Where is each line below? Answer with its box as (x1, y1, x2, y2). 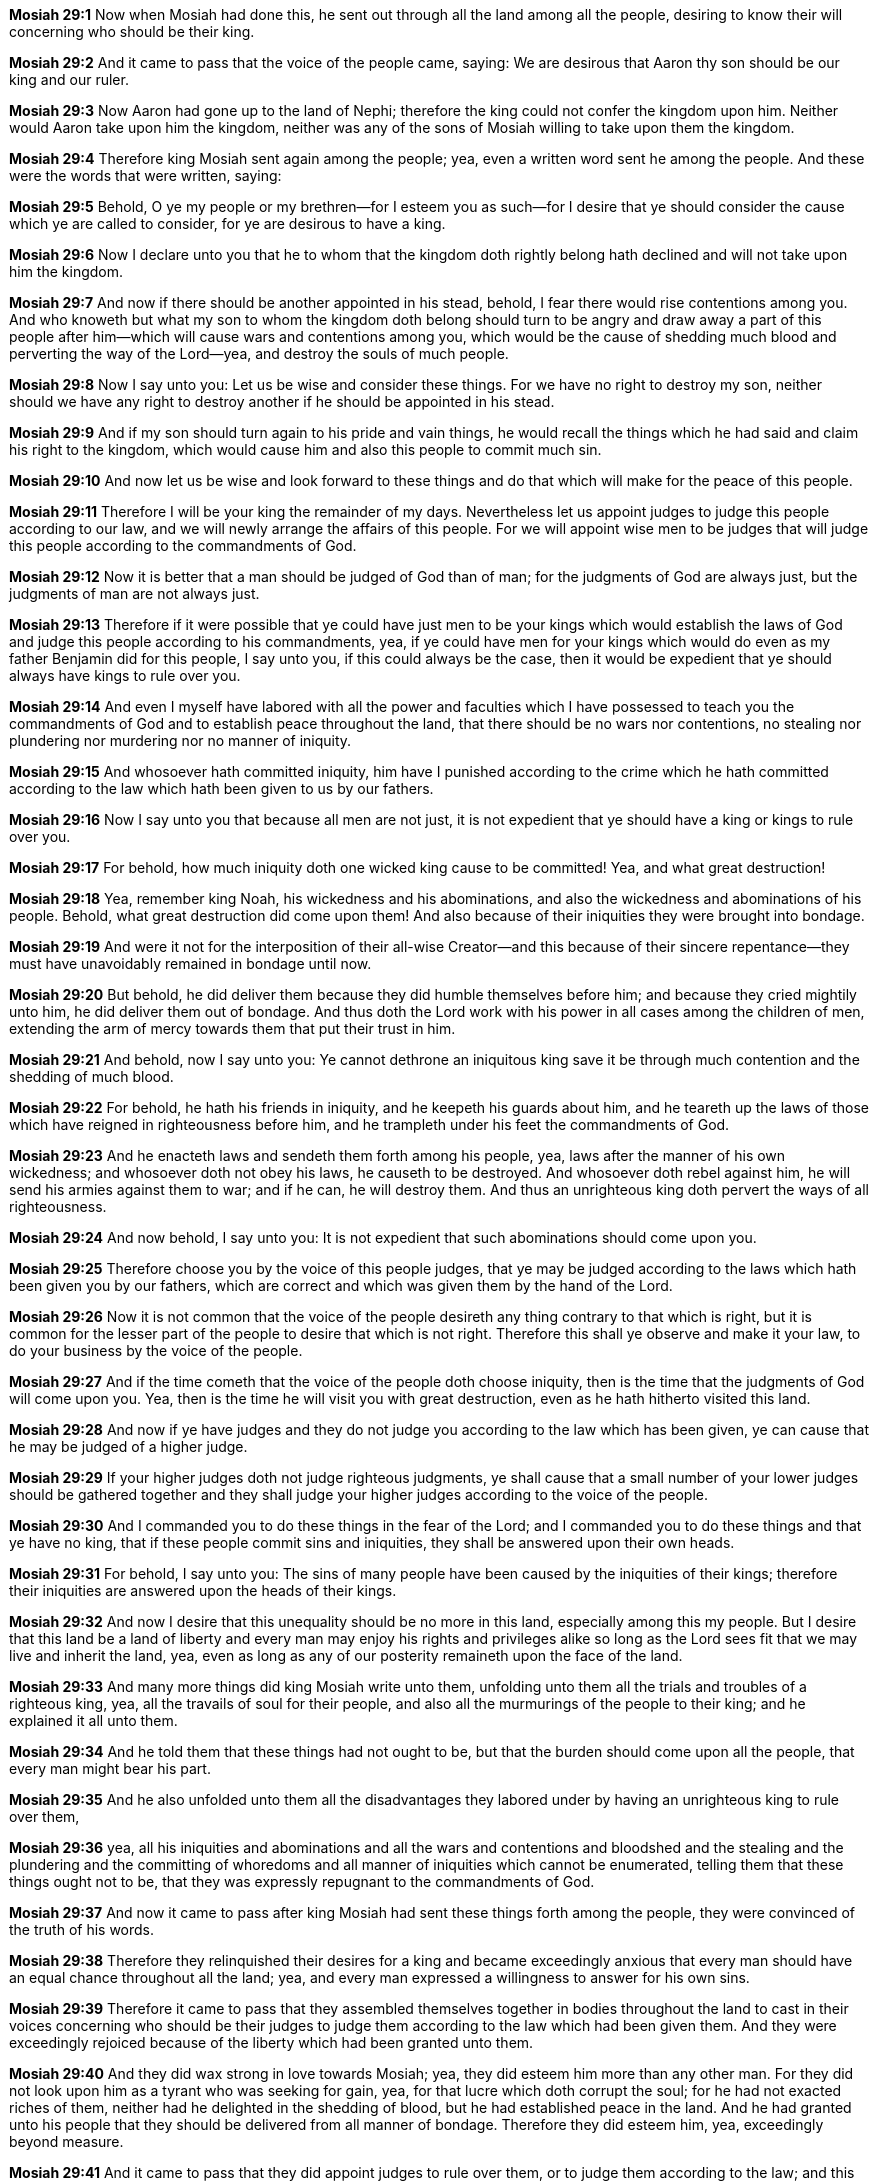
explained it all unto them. (9, 1712, 178, 1729)
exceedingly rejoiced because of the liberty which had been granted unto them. (9, 2034, 534, 2051)
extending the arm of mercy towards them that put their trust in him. (9, 1020, 456, 1037)
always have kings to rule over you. (9, 667, 241, 684)
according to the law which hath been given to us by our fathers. (9, 780, 434, 797)
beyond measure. (9, 2133, 124, 2150)
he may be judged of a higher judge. (9, 1438, 248, 1455)
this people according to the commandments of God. (9, 537, 357, 554)
